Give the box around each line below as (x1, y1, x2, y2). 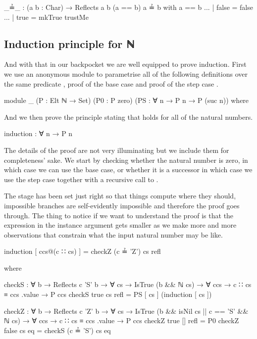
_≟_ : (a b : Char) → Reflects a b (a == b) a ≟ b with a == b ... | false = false (4, 2, 253, 12)
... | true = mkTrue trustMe (4, 11, 89, 22)
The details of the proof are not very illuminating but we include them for (4, 145, 229, 155)
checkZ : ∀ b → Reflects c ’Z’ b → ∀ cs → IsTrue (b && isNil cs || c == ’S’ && (4, 305, 249, 316)
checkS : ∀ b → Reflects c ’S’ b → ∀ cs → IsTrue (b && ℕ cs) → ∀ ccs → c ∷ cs (4, 279, 252, 290)
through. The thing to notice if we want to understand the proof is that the (4, 210, 234, 220)
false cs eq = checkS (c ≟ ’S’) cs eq (4, 325, 111, 335)
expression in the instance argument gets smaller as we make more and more (4, 220, 237, 230)
